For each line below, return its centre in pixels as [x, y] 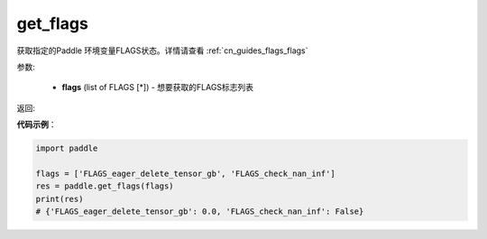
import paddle [67, 148]
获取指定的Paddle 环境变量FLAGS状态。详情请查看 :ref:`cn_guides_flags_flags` [162, 51]
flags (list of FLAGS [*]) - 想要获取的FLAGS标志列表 [158, 87]
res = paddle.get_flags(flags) [105, 186]
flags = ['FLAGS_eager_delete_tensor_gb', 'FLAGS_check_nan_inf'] [185, 173]
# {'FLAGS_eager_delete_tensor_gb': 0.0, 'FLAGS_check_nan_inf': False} [200, 211]
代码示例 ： [37, 124]
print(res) [60, 199]
